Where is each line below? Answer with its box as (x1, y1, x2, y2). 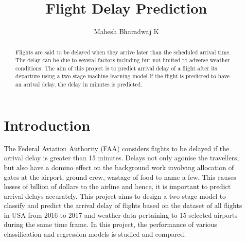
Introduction (4, 115, 90, 135)
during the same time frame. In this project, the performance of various (4, 219, 217, 229)
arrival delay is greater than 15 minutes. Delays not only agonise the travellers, (4, 153, 239, 163)
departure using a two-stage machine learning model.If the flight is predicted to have (15, 72, 230, 80)
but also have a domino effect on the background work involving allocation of (4, 162, 234, 172)
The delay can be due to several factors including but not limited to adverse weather (15, 56, 230, 64)
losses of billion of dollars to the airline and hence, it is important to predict (4, 181, 231, 191)
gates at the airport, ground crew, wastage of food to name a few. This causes (4, 172, 236, 182)
